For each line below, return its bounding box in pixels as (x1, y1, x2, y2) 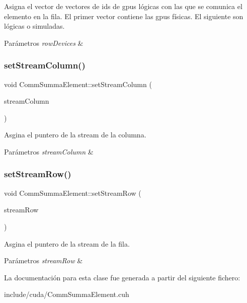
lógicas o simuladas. (4, 21, 65, 31)
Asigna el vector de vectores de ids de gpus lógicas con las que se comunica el (4, 1, 242, 11)
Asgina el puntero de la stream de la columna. (4, 129, 146, 140)
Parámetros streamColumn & (4, 146, 94, 157)
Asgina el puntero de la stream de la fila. (4, 238, 130, 249)
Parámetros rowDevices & (4, 37, 84, 48)
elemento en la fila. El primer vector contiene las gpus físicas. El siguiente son (4, 11, 243, 21)
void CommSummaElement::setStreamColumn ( (4, 79, 152, 89)
